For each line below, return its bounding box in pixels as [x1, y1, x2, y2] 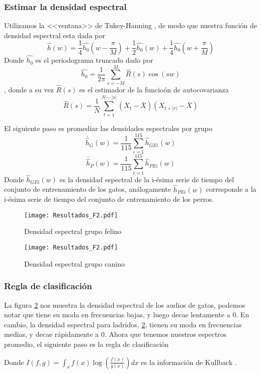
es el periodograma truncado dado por [35, 55, 153, 65]
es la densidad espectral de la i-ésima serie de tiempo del [59, 174, 234, 184]
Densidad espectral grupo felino [24, 226, 122, 236]
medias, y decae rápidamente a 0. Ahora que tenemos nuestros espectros [4, 329, 227, 339]
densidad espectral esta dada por [4, 30, 105, 40]
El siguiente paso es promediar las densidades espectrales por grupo [4, 122, 212, 133]
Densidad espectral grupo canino [24, 258, 125, 269]
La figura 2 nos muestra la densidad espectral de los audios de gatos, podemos [4, 299, 245, 310]
